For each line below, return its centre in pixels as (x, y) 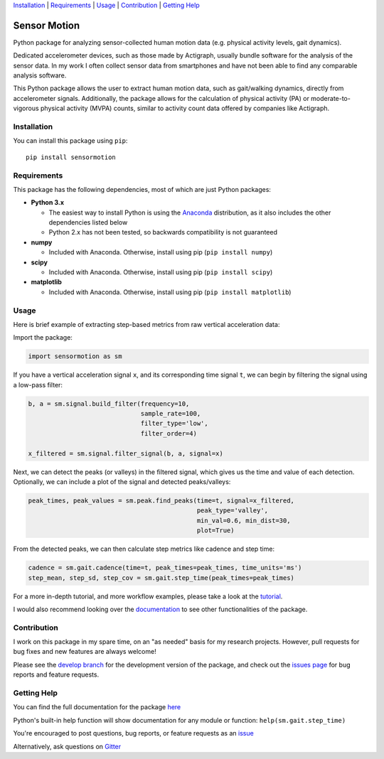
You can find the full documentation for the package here (97, 707)
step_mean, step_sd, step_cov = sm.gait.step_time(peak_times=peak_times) (161, 578)
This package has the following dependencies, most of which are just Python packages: (142, 189)
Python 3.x (47, 203)
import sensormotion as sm (75, 356)
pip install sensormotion (71, 157)
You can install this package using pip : (70, 141)
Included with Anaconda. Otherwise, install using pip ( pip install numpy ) (161, 252)
